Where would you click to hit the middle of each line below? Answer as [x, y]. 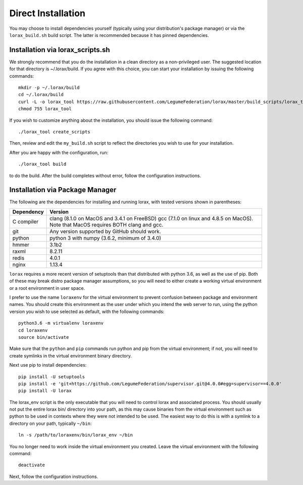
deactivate [32, 465]
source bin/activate [44, 337]
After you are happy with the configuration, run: [59, 152]
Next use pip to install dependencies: [48, 365]
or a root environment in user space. [47, 288]
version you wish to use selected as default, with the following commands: [87, 312]
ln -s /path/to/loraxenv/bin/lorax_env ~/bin [76, 435]
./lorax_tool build [42, 164]
